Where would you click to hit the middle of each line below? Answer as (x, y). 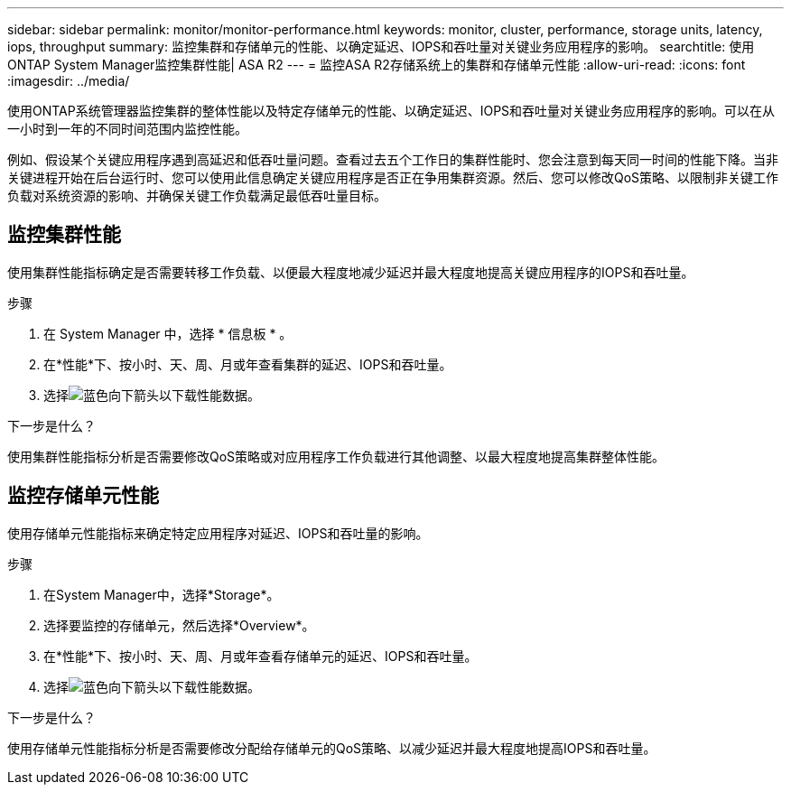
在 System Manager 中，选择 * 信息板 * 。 (168, 333)
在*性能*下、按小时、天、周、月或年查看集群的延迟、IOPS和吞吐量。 (248, 364)
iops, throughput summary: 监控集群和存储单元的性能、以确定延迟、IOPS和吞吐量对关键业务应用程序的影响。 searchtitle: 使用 (381, 47)
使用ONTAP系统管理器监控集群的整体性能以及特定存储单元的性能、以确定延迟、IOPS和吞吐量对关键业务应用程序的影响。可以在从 (391, 111)
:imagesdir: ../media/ (69, 81)
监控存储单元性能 (83, 496)
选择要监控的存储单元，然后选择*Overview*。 (179, 625)
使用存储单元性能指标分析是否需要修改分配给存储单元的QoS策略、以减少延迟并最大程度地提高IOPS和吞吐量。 (332, 748)
